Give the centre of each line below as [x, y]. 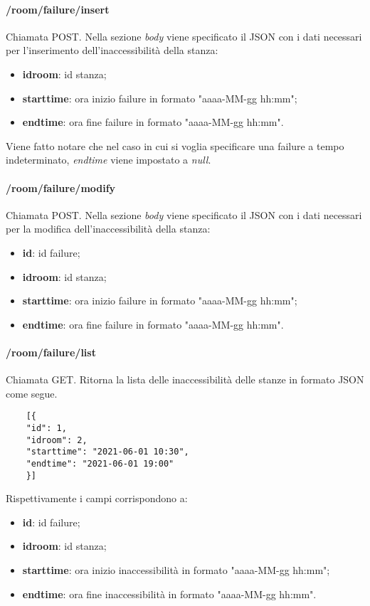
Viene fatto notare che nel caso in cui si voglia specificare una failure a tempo [175, 145]
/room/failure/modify [61, 187]
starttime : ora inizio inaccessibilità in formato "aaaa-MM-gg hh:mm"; [176, 570]
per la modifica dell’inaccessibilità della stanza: [108, 229]
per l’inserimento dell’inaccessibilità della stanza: [112, 50]
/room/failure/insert [58, 9]
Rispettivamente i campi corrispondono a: [97, 498]
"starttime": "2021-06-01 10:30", [107, 452]
